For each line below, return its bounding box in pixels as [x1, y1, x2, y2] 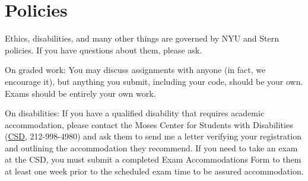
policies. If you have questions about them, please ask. [5, 43, 202, 56]
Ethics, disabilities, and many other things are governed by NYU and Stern [5, 32, 279, 45]
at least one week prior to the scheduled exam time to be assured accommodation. [5, 165, 304, 177]
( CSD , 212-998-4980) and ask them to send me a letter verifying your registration [5, 130, 301, 142]
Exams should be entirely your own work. [5, 87, 156, 99]
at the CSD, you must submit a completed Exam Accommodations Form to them [5, 153, 301, 166]
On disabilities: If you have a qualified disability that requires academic [5, 107, 265, 119]
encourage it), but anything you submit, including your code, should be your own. [5, 75, 303, 87]
